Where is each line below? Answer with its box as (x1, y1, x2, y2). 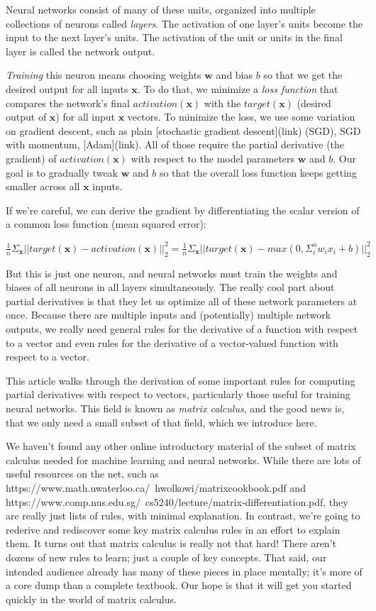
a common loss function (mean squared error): (6, 216, 206, 231)
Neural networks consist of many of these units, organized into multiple (6, 2, 316, 16)
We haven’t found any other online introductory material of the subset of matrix (6, 439, 356, 453)
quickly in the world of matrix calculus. (6, 591, 177, 606)
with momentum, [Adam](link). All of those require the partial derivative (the (6, 137, 345, 152)
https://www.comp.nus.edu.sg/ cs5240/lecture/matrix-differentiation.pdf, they (6, 494, 348, 509)
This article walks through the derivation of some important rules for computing (6, 373, 355, 387)
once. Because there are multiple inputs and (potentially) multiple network (6, 307, 331, 322)
